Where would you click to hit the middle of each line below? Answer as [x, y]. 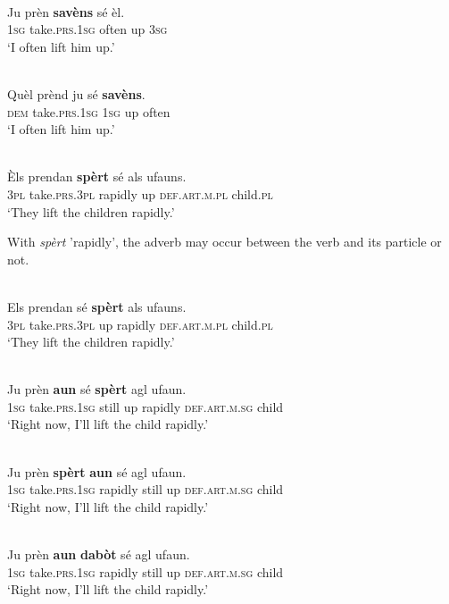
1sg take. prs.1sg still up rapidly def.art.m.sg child [146, 406]
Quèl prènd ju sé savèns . [76, 93]
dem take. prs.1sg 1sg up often [89, 111]
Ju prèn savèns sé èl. [66, 11]
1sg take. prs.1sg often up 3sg [87, 29]
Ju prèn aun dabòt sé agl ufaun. [99, 554]
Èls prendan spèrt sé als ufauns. [97, 176]
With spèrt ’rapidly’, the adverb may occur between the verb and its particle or [224, 242]
